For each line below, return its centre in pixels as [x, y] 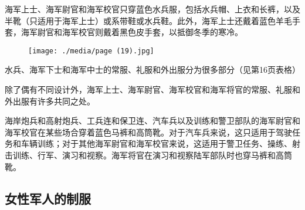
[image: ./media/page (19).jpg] [91, 51]
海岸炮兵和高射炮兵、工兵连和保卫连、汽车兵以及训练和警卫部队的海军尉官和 [152, 121]
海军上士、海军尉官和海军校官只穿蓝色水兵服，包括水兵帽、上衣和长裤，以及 [152, 9]
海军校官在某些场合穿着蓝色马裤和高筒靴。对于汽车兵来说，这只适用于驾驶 [148, 132]
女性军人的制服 [48, 198]
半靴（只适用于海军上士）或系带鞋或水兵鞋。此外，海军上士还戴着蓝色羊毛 [148, 20]
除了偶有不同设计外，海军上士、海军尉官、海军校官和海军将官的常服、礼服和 [152, 89]
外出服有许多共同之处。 [50, 101]
